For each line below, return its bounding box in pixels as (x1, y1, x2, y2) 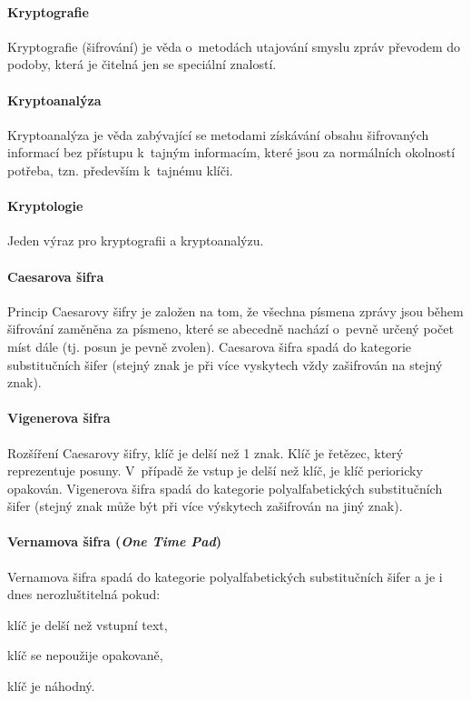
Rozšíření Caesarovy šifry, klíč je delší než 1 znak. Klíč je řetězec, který (7, 443, 404, 462)
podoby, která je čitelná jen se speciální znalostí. (7, 55, 277, 74)
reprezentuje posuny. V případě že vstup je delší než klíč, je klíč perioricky (7, 461, 423, 480)
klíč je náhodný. (7, 676, 95, 696)
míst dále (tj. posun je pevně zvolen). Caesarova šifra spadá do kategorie (7, 336, 411, 356)
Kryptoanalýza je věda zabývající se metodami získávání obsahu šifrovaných (7, 125, 429, 144)
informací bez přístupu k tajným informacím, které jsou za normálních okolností (7, 143, 456, 162)
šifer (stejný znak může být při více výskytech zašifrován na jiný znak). (7, 496, 403, 516)
